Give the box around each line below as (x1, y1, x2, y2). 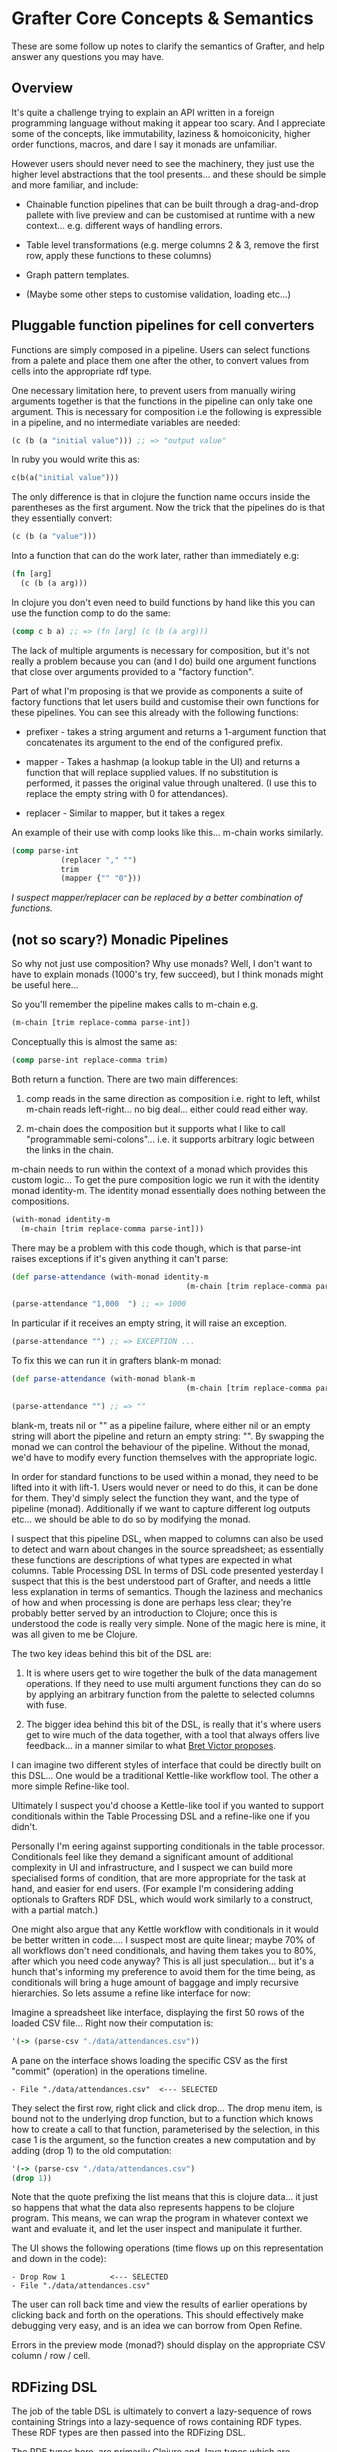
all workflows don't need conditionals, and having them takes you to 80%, (11, 1944, 317, 1956)
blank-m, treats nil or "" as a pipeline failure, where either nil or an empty (11, 1419, 311, 1431)
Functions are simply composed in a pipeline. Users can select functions (11, 343, 311, 356)
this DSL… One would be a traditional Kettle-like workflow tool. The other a (11, 1769, 319, 1781)
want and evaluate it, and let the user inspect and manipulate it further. (11, 2223, 303, 2235)
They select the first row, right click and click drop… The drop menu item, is (11, 2102, 323, 2114)
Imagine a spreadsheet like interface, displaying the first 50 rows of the (11, 2006, 305, 2018)
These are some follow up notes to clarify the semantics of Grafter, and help (11, 40, 325, 52)
